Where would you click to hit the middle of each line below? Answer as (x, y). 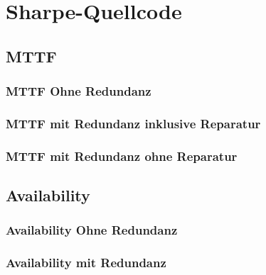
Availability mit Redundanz (86, 263)
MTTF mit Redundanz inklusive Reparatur (133, 123)
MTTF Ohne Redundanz (79, 91)
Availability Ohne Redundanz (92, 230)
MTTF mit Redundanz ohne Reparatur (122, 156)
